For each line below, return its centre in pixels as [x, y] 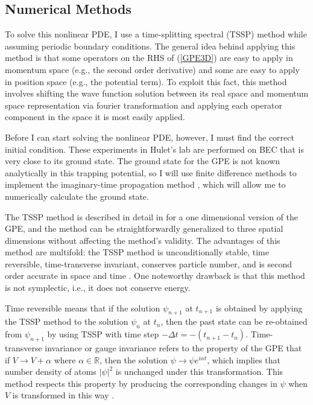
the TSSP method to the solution [67, 321]
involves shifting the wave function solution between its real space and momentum [157, 93]
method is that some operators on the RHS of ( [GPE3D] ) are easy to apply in [149, 58]
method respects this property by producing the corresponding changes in [141, 383]
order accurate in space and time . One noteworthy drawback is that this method [155, 276]
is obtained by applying [259, 308]
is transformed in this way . [63, 395]
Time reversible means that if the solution [83, 308]
